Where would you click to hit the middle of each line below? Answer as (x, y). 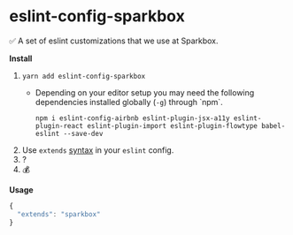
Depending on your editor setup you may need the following (145, 92)
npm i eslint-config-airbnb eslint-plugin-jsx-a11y (132, 118)
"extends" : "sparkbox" (59, 214)
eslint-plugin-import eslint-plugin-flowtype (173, 125)
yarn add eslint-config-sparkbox (84, 76)
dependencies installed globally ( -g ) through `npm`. (129, 102)
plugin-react (59, 125)
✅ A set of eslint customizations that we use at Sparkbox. (114, 41)
